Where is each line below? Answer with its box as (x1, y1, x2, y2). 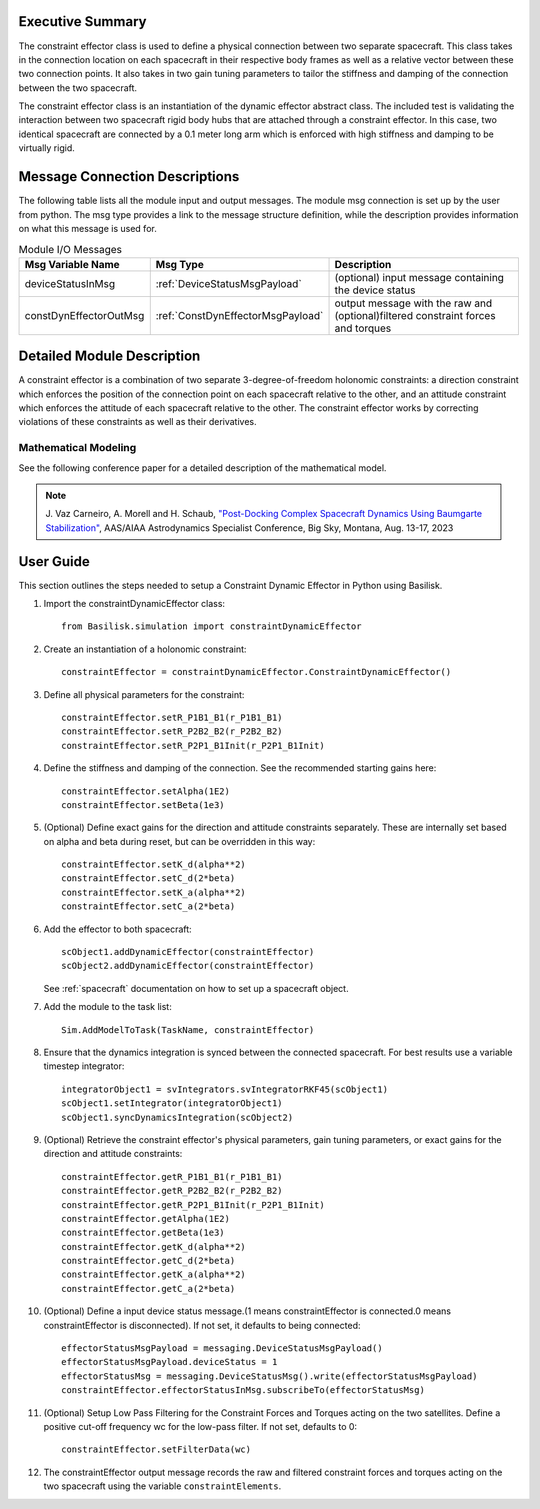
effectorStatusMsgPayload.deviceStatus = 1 (61, 1356, 278, 1368)
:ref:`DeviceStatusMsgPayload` (155, 276, 302, 290)
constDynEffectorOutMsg (24, 308, 145, 322)
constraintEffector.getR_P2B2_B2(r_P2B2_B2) (61, 1185, 284, 1197)
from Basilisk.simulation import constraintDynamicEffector (61, 621, 362, 632)
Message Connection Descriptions (18, 168, 240, 185)
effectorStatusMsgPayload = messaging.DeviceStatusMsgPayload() (61, 1343, 384, 1354)
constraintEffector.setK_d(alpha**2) (61, 859, 247, 870)
